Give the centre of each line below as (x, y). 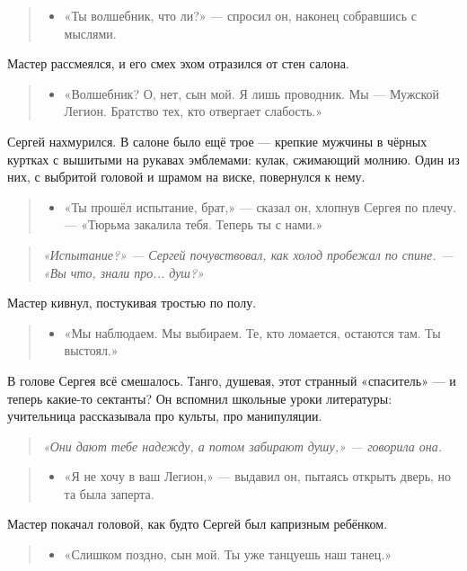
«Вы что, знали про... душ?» (123, 272)
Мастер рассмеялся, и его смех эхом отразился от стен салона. (178, 63)
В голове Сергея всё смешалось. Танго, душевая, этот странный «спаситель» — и (232, 380)
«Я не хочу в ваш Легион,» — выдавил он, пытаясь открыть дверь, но (258, 476)
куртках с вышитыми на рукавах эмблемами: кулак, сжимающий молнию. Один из (233, 159)
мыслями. (90, 33)
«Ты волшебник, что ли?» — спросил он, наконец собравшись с (240, 15)
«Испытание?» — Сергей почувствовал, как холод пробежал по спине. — (248, 254)
